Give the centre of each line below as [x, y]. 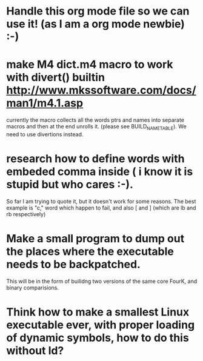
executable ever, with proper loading [101, 325]
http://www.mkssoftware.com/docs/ [101, 91]
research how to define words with [95, 159]
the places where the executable [90, 252]
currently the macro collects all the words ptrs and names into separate [95, 120]
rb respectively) [26, 214]
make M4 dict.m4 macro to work [90, 65]
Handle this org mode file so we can [98, 11]
